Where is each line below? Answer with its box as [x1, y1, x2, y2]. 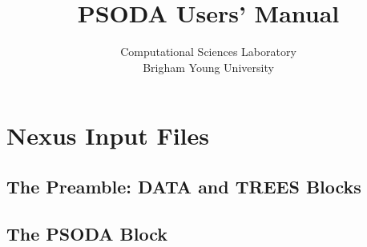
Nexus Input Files [6, 119, 210, 152]
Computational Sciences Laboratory [120, 43, 296, 60]
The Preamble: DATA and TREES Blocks [6, 173, 361, 198]
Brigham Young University [143, 58, 274, 75]
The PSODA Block [6, 221, 167, 245]
